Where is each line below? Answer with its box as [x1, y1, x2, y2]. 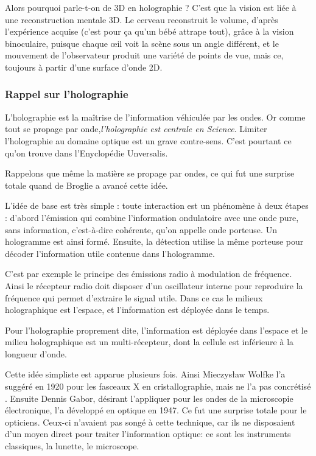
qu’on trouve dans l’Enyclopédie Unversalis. [5, 146, 168, 159]
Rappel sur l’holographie [5, 86, 128, 102]
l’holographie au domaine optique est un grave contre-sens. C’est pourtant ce [5, 134, 292, 147]
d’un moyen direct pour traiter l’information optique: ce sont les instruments [5, 427, 291, 440]
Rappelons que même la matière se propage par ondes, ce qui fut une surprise [5, 167, 295, 180]
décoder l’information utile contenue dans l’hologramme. [5, 247, 215, 259]
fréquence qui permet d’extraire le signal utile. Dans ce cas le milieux [5, 291, 263, 304]
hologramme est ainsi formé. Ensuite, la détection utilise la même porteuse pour [5, 235, 304, 248]
